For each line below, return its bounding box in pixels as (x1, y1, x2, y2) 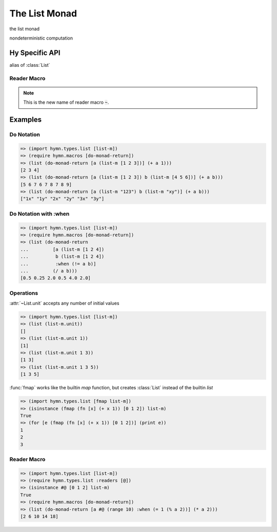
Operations (9, 289, 38, 296)
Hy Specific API (9, 48, 61, 57)
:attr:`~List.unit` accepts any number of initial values (9, 300, 120, 307)
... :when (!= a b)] (20, 261, 96, 267)
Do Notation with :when (9, 210, 70, 217)
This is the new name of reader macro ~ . (23, 99, 109, 105)
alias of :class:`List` (9, 62, 50, 68)
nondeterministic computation (9, 35, 73, 41)
